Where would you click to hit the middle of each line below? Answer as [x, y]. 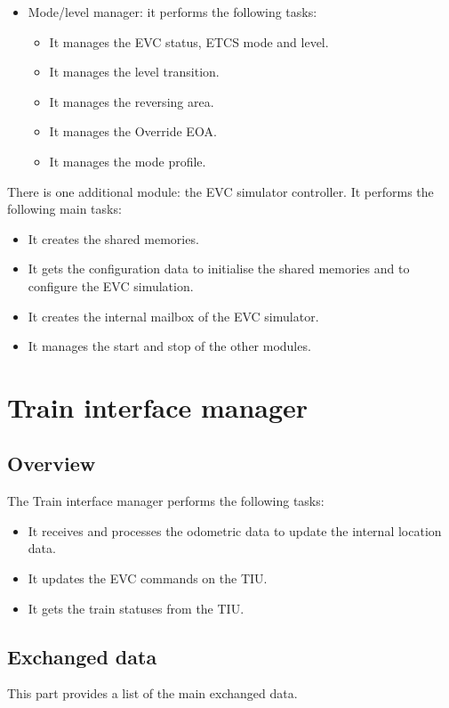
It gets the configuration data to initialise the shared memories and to [219, 269]
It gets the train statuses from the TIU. [136, 608]
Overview [52, 464]
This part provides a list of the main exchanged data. [152, 693]
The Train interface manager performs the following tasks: [166, 501]
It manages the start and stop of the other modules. [169, 346]
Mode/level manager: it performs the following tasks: [172, 12]
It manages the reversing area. [132, 101]
